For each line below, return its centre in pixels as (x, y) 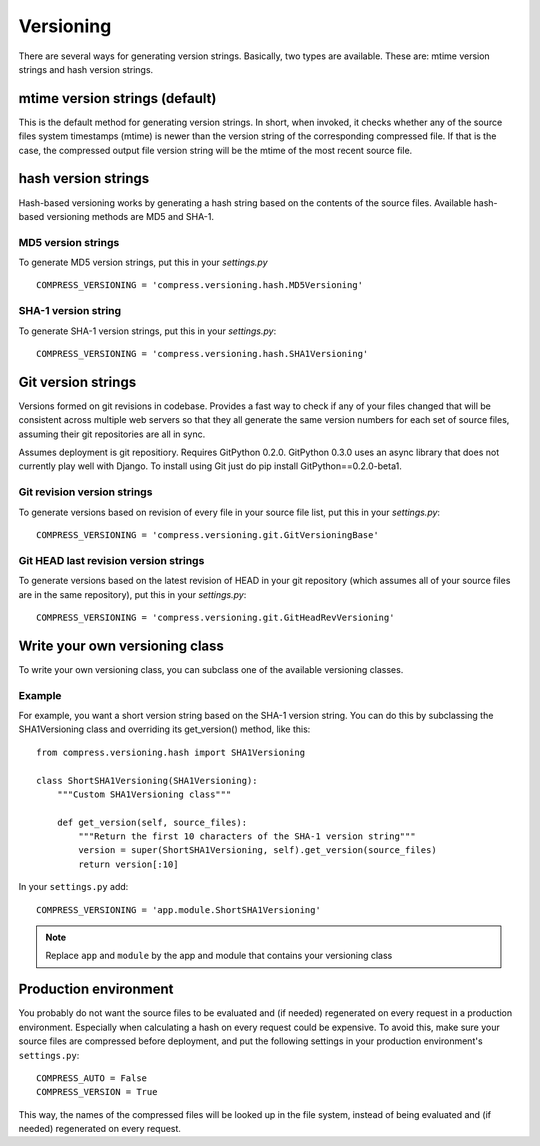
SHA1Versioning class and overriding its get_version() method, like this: (164, 729)
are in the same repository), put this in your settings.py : (132, 594)
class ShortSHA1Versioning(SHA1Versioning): (147, 780)
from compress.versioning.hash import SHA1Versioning (170, 752)
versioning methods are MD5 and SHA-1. (130, 216)
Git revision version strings (85, 492)
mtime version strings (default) (117, 98)
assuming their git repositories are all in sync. (112, 434)
